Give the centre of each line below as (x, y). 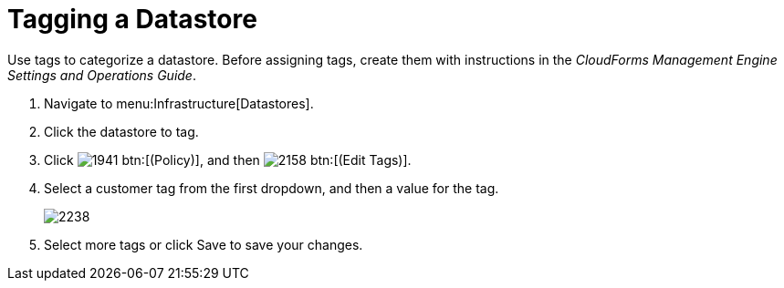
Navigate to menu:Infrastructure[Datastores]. (179, 103)
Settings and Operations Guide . (102, 75)
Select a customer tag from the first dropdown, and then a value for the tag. (272, 188)
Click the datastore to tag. (121, 131)
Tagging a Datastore (132, 19)
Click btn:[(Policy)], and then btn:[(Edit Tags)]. (228, 159)
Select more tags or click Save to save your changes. (204, 244)
